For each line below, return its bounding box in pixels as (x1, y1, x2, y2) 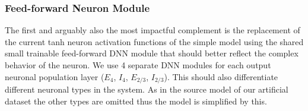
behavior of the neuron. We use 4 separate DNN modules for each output (5, 59, 271, 71)
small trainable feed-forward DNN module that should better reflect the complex (5, 47, 299, 59)
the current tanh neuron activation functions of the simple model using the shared (5, 35, 304, 47)
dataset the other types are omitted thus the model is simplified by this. (5, 94, 267, 107)
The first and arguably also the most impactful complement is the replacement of (5, 24, 300, 36)
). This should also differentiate (164, 70, 278, 83)
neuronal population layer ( (5, 70, 104, 83)
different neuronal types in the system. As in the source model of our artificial (5, 83, 288, 96)
